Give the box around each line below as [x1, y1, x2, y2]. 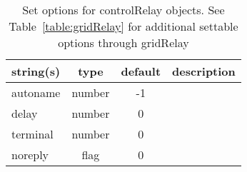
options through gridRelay [58, 34, 189, 51]
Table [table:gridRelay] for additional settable [9, 18, 238, 34]
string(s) [11, 63, 61, 79]
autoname [11, 84, 61, 101]
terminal [11, 126, 54, 142]
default [121, 63, 161, 79]
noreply [11, 146, 49, 163]
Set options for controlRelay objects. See [22, 1, 225, 18]
